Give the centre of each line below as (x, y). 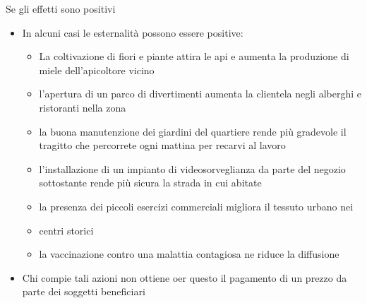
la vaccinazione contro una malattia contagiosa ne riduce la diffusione (189, 254)
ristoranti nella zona (83, 107)
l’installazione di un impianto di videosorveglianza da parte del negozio (192, 168)
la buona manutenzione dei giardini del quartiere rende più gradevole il (193, 131)
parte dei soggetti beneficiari (84, 291)
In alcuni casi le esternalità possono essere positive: (133, 32)
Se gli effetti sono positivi (61, 8)
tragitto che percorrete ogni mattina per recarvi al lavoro (162, 145)
